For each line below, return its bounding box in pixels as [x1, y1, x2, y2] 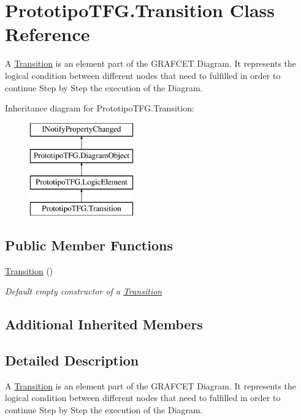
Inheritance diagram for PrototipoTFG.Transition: [5, 102, 194, 114]
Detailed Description [5, 351, 139, 370]
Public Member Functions [5, 235, 173, 254]
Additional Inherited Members [5, 315, 203, 334]
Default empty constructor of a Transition [5, 285, 162, 298]
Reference [5, 21, 90, 47]
